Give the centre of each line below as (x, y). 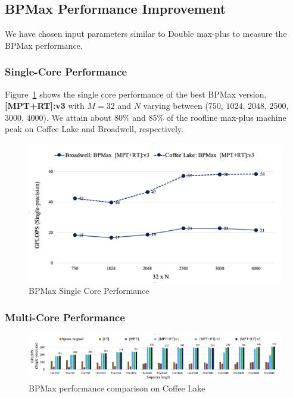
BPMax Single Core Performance (89, 291)
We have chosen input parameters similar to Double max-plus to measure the (146, 34)
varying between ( (176, 106)
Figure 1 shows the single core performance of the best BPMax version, (136, 94)
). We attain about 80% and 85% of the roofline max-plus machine (165, 117)
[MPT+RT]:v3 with (45, 106)
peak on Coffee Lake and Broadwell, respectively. (94, 129)
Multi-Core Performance (65, 317)
